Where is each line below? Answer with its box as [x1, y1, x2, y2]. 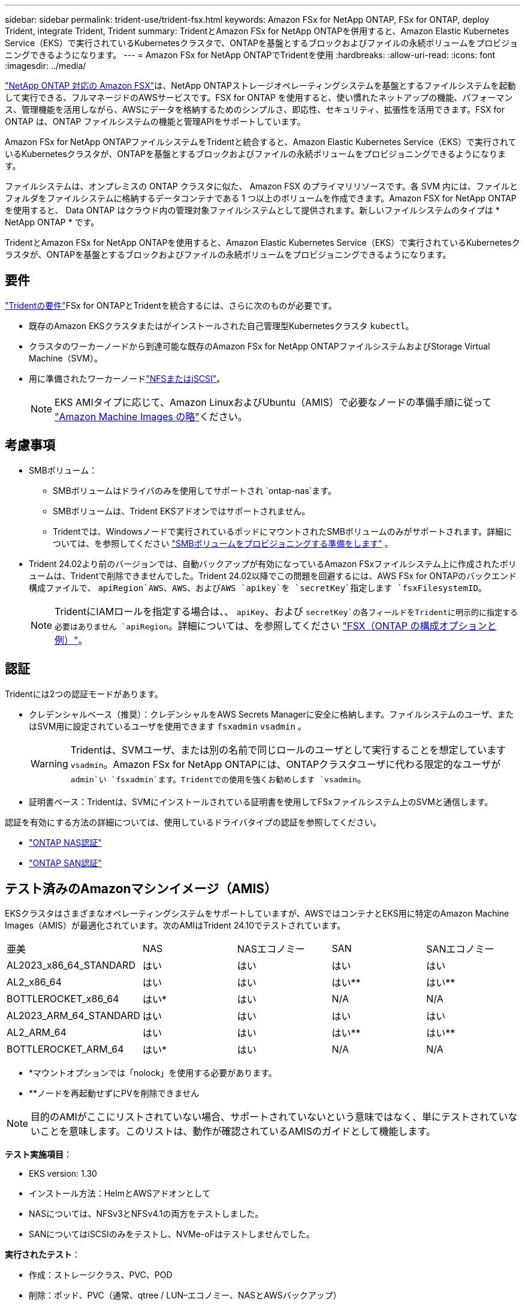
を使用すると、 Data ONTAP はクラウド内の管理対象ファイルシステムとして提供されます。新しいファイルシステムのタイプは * [5, 205, 500, 215]
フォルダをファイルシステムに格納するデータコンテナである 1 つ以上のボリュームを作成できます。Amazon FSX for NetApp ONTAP [5, 193, 517, 203]
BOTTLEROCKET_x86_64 [7, 993, 119, 1005]
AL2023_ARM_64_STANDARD [7, 1009, 140, 1022]
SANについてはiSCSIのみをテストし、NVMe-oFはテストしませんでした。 [29, 1229, 315, 1240]
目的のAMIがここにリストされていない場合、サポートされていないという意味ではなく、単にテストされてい [31, 1111, 508, 1123]
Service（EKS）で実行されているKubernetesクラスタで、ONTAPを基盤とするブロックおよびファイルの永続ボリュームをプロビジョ [5, 38, 518, 48]
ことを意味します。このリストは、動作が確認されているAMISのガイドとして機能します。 [40, 1125, 436, 1138]
